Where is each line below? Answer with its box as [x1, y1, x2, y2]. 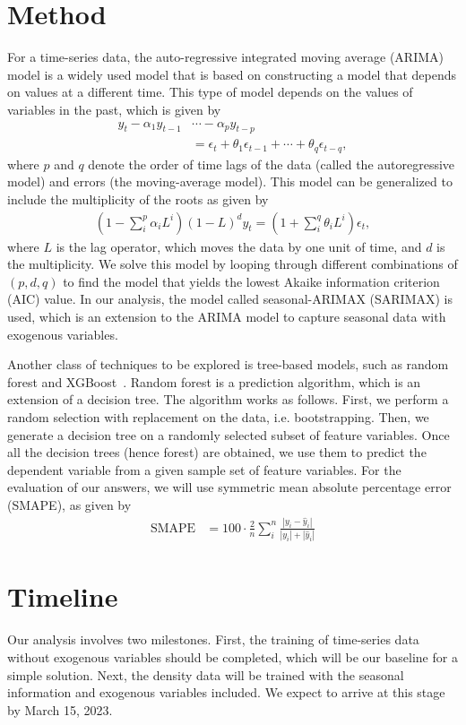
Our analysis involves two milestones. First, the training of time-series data [7, 630, 419, 649]
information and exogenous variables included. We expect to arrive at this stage [7, 683, 445, 702]
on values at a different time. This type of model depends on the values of [7, 82, 413, 101]
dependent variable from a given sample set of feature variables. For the [7, 460, 401, 479]
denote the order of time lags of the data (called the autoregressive [88, 154, 455, 173]
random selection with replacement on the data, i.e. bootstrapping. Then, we [7, 407, 429, 426]
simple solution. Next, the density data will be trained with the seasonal [7, 665, 404, 684]
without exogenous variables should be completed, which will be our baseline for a [7, 647, 458, 666]
